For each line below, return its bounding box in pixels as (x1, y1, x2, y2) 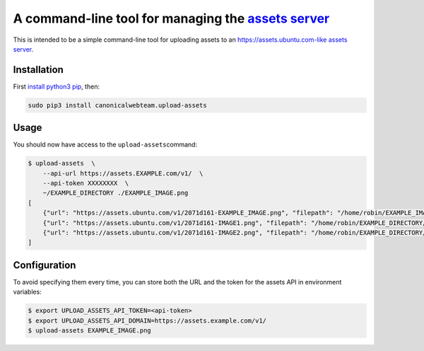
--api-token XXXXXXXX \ (42, 179, 129, 188)
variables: (13, 287, 42, 297)
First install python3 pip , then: (13, 82, 100, 91)
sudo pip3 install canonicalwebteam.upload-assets (28, 101, 208, 109)
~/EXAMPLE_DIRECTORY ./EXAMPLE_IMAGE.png (42, 189, 189, 197)
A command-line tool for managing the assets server (13, 11, 330, 26)
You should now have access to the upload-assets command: (13, 140, 198, 149)
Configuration (13, 259, 76, 271)
